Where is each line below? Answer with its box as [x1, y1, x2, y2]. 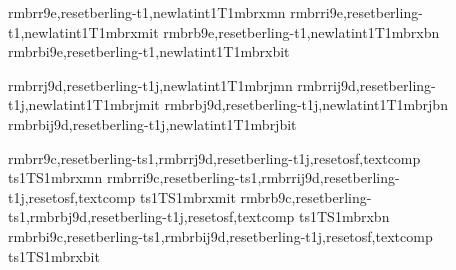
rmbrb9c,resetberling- [240, 186, 372, 207]
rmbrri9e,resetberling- [290, 2, 423, 22]
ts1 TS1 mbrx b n [299, 206, 390, 227]
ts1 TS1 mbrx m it [140, 186, 236, 207]
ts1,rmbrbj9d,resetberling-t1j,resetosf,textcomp [8, 206, 295, 227]
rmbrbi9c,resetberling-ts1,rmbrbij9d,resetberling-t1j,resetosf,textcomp [8, 225, 433, 246]
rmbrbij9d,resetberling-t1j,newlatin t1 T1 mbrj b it [8, 113, 297, 134]
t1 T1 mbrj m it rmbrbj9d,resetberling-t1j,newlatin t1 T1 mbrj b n [80, 94, 448, 115]
